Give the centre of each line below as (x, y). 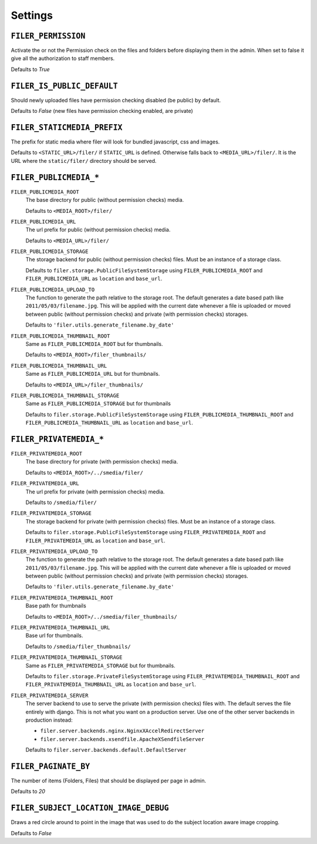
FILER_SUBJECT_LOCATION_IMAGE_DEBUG (90, 808)
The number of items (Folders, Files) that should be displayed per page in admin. (109, 781)
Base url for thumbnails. (54, 636)
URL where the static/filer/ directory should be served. (84, 161)
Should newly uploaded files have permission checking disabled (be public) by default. (116, 100)
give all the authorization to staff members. (63, 58)
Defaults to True (30, 69)
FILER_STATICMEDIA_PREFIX (67, 127)
